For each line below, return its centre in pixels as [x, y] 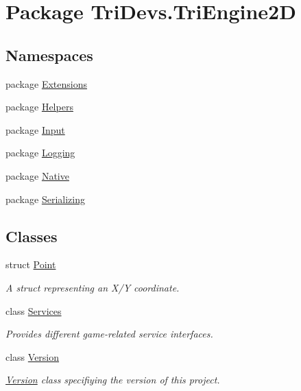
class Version [33, 356]
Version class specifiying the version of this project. [113, 380]
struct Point [31, 264]
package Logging [40, 153]
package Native [37, 175]
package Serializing [45, 199]
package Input [35, 129]
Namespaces [49, 55]
